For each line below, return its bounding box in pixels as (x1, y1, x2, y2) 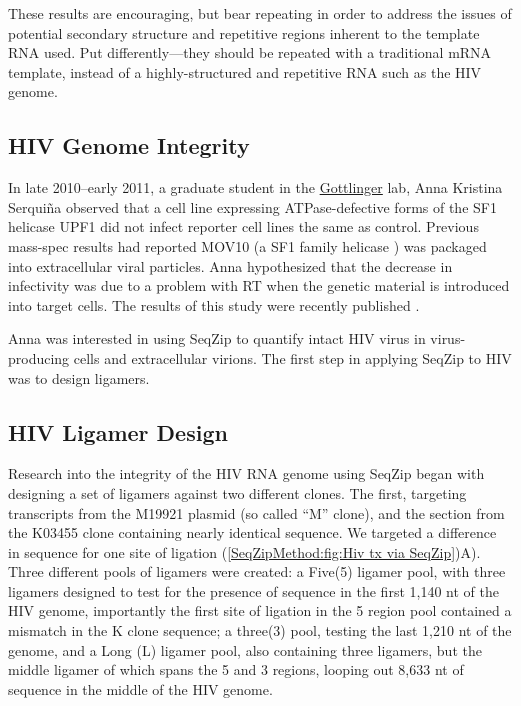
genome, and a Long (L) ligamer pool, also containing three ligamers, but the (8, 639, 482, 660)
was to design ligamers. (8, 367, 150, 388)
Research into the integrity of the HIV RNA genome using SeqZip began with (8, 463, 485, 484)
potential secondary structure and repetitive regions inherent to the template (8, 22, 480, 43)
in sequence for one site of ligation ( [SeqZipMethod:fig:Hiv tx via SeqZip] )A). (8, 541, 481, 562)
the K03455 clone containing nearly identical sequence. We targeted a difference (8, 522, 497, 543)
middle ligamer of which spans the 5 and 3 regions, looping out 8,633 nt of (8, 659, 464, 680)
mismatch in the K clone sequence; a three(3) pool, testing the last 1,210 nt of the (8, 620, 512, 641)
